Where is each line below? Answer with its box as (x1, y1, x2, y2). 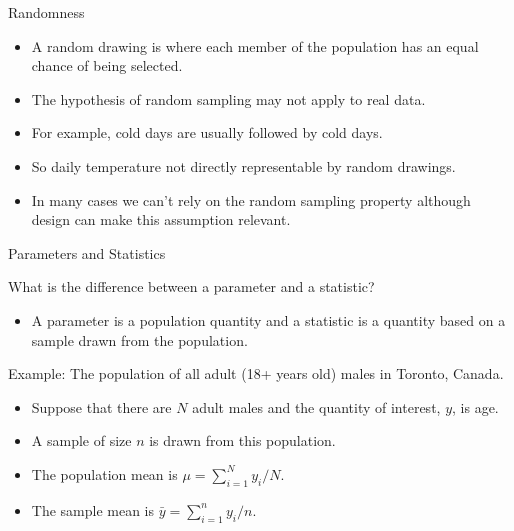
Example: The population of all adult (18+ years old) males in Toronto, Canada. (8, 363, 504, 384)
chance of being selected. (31, 55, 183, 76)
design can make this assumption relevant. (31, 209, 291, 230)
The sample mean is (31, 499, 155, 520)
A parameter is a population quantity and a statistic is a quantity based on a (31, 309, 506, 330)
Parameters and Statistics (8, 242, 166, 263)
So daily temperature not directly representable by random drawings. (31, 155, 456, 176)
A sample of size (31, 430, 132, 451)
